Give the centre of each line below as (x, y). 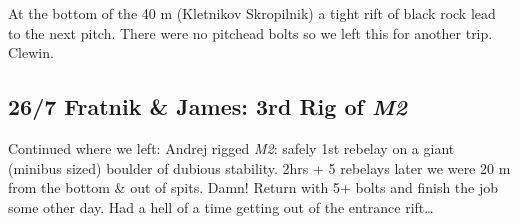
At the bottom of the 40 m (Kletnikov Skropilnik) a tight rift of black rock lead (252, 13)
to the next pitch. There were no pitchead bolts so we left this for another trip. (250, 32)
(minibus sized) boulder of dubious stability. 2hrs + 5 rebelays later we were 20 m (259, 167)
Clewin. (31, 52)
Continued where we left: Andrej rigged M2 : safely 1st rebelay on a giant (231, 147)
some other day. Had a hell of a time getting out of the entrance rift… (221, 206)
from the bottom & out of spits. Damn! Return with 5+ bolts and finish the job (253, 187)
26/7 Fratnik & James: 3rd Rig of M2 (207, 106)
